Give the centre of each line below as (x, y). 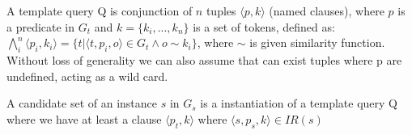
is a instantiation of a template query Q (299, 103)
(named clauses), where (327, 11)
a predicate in (41, 26)
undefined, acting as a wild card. (87, 76)
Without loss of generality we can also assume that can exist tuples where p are (204, 59)
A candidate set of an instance (82, 103)
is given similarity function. (317, 42)
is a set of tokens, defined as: (264, 26)
